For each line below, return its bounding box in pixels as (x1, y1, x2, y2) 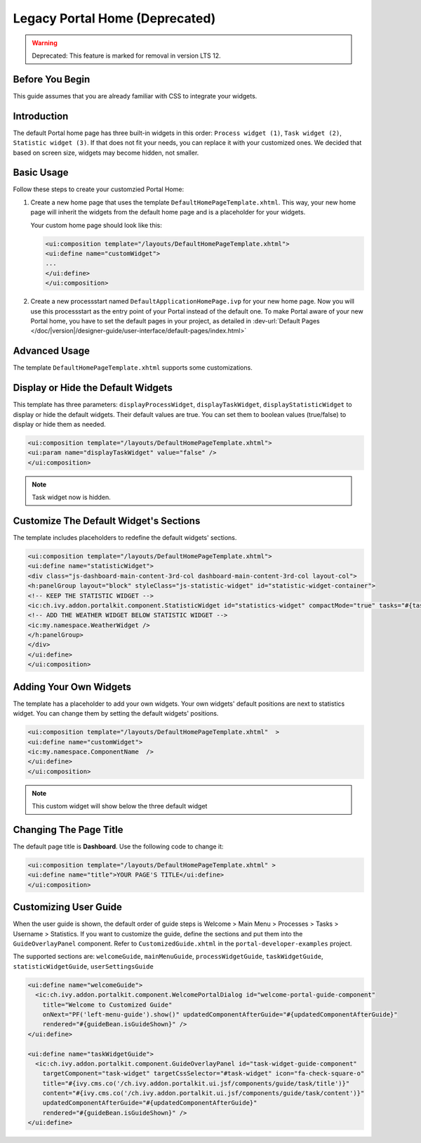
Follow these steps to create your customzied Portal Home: (13, 185, 185, 193)
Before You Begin (13, 73, 91, 85)
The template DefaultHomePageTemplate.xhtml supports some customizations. (13, 363, 253, 372)
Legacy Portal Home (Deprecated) (13, 11, 216, 26)
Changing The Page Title (13, 823, 123, 836)
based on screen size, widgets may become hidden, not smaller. (13, 148, 199, 157)
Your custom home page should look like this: (30, 221, 163, 229)
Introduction (13, 110, 69, 122)
